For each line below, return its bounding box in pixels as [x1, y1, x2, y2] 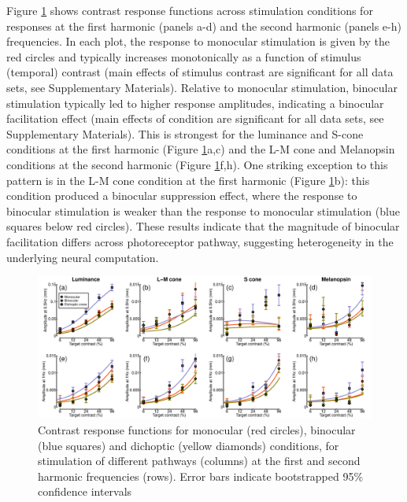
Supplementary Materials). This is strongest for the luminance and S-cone [6, 125, 364, 142]
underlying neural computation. [6, 249, 159, 265]
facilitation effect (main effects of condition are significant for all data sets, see [6, 110, 384, 127]
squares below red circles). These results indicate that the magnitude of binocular [6, 218, 400, 234]
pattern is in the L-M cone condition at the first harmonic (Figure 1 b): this [6, 172, 370, 188]
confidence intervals [38, 483, 132, 500]
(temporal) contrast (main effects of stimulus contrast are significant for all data [6, 64, 394, 80]
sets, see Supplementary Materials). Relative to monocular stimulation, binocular [6, 79, 398, 95]
